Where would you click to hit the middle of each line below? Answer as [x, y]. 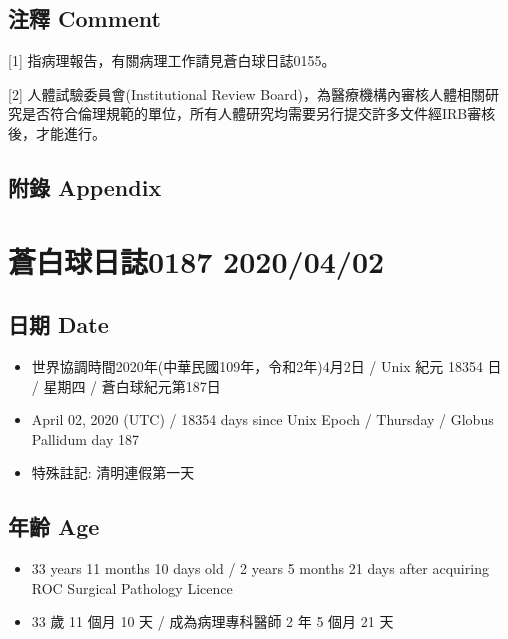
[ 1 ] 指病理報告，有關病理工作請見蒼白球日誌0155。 [172, 60]
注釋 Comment [85, 18]
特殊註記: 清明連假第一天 [113, 472]
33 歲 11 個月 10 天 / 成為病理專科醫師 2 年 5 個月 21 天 [212, 621]
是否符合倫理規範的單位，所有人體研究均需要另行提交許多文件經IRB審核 [258, 113]
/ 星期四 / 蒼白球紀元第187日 [126, 385]
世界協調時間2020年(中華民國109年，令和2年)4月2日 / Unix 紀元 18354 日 [266, 365]
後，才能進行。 [57, 132]
